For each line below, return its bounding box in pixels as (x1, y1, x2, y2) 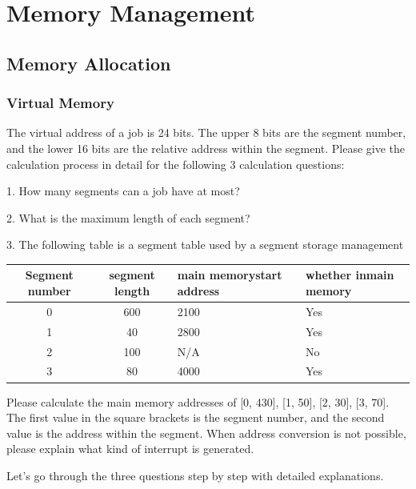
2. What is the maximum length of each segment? (6, 209, 250, 226)
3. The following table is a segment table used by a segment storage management (6, 236, 404, 253)
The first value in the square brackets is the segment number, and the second (6, 409, 385, 426)
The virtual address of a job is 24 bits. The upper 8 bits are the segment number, (6, 124, 406, 141)
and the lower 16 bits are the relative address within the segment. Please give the (6, 139, 406, 156)
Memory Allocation (6, 50, 171, 75)
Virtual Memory (6, 93, 114, 113)
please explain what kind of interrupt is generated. (6, 440, 254, 457)
